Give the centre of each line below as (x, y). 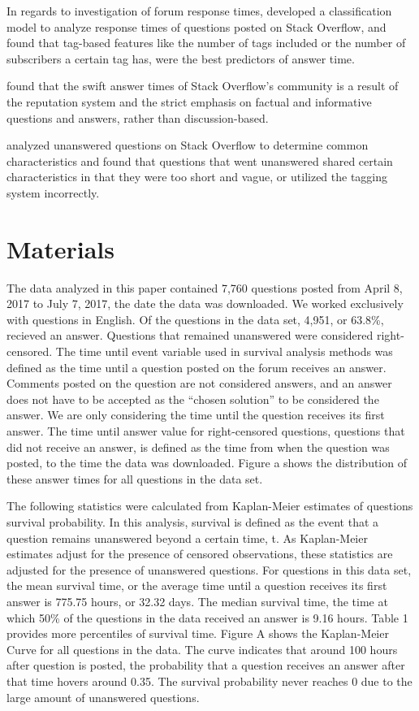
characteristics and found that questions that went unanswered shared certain (200, 160)
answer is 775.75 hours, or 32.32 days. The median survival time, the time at (197, 601)
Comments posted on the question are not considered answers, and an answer (199, 383)
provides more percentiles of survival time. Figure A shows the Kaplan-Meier (198, 633)
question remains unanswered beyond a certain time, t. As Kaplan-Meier (187, 538)
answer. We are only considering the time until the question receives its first (196, 415)
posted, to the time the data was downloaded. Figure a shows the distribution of (207, 463)
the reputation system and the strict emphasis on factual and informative (189, 101)
